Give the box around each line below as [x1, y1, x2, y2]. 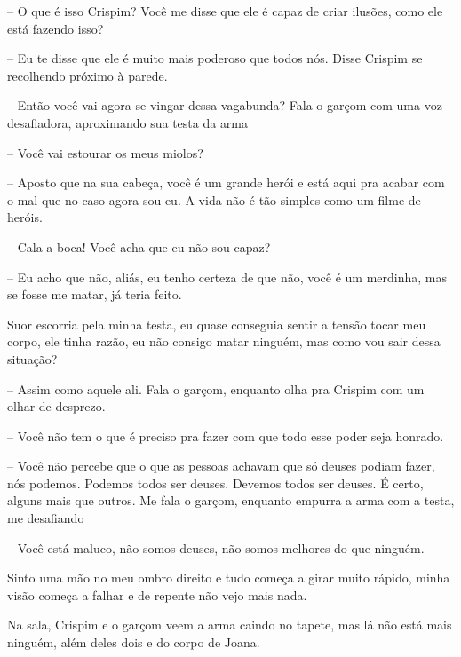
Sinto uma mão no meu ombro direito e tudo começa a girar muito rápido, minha [7, 568, 450, 587]
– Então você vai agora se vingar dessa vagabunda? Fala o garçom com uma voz [7, 96, 442, 115]
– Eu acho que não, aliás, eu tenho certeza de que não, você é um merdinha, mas [7, 267, 448, 286]
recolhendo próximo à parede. [7, 66, 168, 84]
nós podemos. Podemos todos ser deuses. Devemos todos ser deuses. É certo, [7, 473, 424, 492]
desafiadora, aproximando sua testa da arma [7, 113, 249, 131]
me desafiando [7, 509, 84, 527]
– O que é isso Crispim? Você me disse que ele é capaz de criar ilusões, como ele [7, 2, 443, 20]
